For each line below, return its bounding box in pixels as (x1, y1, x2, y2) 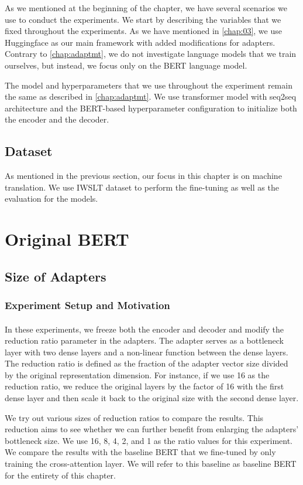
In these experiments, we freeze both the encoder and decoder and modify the (5, 323, 284, 335)
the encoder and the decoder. (5, 113, 109, 126)
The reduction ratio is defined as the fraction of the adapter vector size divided (5, 357, 288, 369)
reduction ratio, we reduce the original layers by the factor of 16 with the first (5, 380, 284, 392)
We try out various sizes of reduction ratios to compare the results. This (5, 411, 264, 423)
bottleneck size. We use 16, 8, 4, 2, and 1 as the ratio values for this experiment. (5, 434, 293, 446)
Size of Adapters (5, 267, 106, 285)
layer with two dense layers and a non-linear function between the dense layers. (5, 345, 288, 358)
